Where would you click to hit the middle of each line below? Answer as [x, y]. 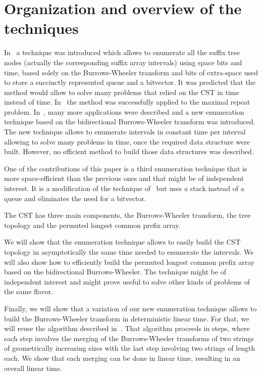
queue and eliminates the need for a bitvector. [75, 198]
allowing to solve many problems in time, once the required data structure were [127, 141]
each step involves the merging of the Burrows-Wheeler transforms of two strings [129, 338]
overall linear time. [33, 368]
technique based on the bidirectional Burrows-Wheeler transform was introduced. [130, 122]
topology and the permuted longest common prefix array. [92, 225]
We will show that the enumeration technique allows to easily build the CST [122, 242]
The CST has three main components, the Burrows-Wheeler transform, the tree [127, 215]
